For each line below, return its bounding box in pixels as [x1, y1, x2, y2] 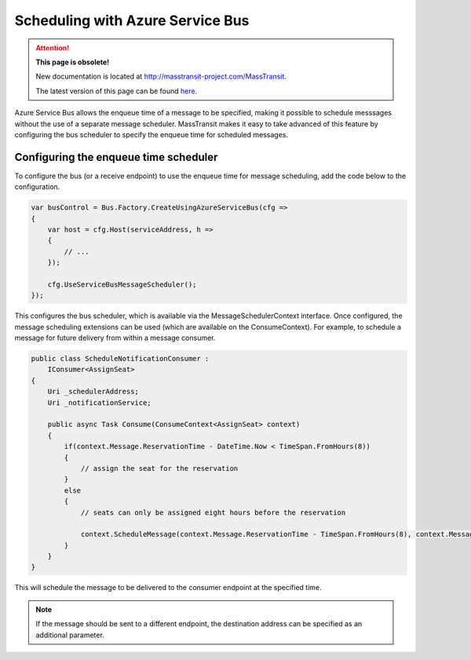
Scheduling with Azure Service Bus [14, 12, 250, 29]
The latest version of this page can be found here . [35, 86, 198, 96]
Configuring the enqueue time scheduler [14, 150, 218, 164]
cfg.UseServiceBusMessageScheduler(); [47, 279, 197, 289]
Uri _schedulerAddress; [47, 387, 139, 396]
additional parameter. [35, 630, 105, 640]
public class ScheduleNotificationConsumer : [31, 354, 210, 363]
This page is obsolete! [35, 57, 110, 67]
